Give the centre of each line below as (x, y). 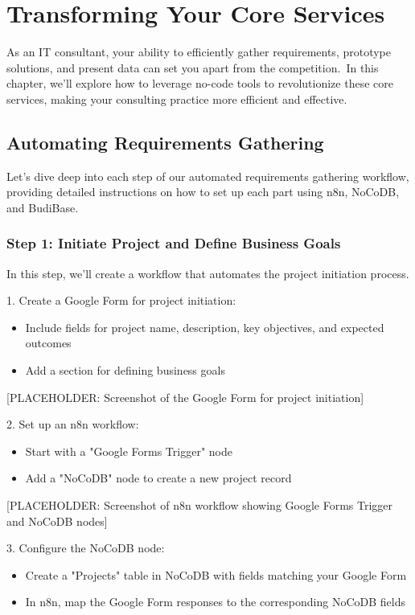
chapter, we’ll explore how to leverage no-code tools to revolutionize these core (200, 83)
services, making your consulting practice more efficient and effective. (177, 98)
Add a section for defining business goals (125, 370)
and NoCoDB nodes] (57, 521)
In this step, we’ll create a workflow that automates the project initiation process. (208, 273)
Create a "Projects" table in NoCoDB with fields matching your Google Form (216, 574)
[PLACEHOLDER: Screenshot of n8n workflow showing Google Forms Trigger (200, 505)
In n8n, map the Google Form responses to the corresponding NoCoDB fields (215, 602)
